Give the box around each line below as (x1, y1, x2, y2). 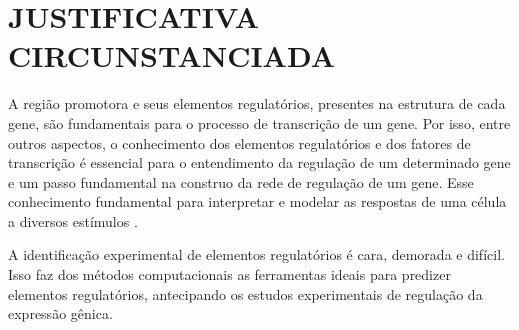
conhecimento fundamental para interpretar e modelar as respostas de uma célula (8, 191, 507, 212)
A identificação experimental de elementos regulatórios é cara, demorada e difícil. (8, 244, 505, 265)
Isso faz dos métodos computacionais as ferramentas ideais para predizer (8, 264, 451, 285)
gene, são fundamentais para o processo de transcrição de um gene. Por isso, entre (8, 112, 511, 133)
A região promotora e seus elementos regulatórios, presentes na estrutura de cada (8, 93, 506, 114)
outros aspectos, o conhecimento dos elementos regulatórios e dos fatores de (8, 132, 471, 153)
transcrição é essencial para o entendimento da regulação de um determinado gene (8, 152, 511, 173)
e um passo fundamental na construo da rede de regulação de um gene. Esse (8, 171, 474, 192)
